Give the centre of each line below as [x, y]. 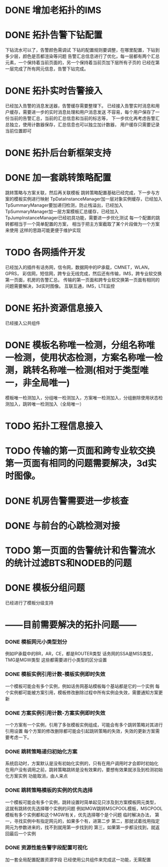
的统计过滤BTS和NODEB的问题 [68, 563]
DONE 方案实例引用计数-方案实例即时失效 [55, 713]
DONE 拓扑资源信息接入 [54, 308]
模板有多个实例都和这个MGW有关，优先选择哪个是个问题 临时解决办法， [79, 815]
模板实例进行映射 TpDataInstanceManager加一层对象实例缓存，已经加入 [88, 199]
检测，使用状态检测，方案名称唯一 [84, 358]
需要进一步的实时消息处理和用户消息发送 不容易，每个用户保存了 [89, 112]
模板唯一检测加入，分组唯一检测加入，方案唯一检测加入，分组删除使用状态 [82, 398]
